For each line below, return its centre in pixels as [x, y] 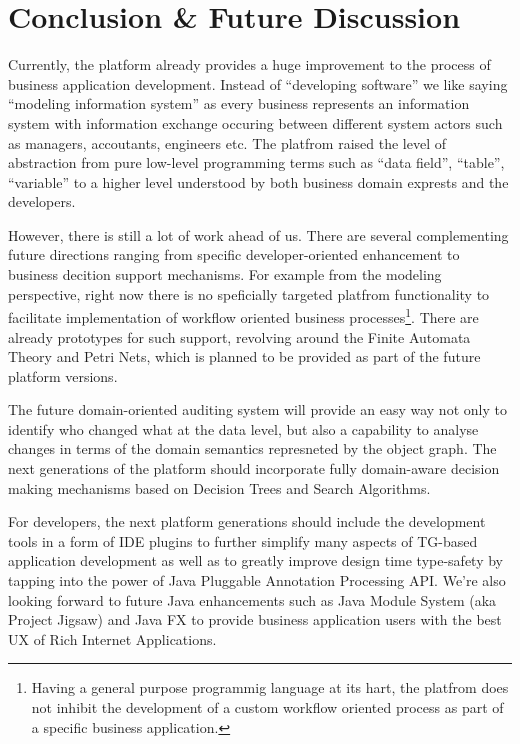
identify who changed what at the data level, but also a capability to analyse [243, 428]
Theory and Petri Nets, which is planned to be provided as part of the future [244, 356]
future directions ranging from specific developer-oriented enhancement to [234, 254]
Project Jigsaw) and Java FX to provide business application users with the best [255, 619]
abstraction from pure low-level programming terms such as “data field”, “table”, [256, 162]
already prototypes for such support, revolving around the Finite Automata [239, 336]
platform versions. [63, 375]
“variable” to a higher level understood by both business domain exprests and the [258, 181]
